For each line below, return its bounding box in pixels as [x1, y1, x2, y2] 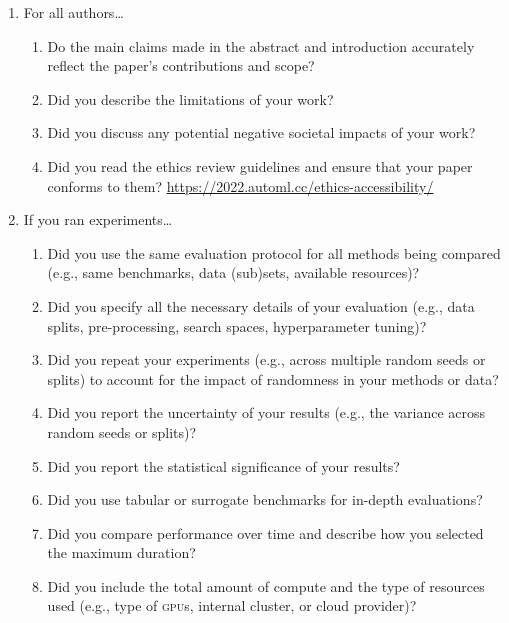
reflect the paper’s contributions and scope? [47, 55, 315, 76]
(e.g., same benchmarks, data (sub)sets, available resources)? [47, 262, 420, 283]
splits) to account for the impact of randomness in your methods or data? [47, 368, 499, 389]
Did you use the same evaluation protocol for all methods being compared [47, 242, 501, 263]
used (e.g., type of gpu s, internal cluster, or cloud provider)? [47, 595, 417, 616]
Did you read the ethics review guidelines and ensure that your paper [47, 155, 473, 176]
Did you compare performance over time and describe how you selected [47, 522, 484, 543]
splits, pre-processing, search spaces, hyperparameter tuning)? [47, 315, 427, 336]
